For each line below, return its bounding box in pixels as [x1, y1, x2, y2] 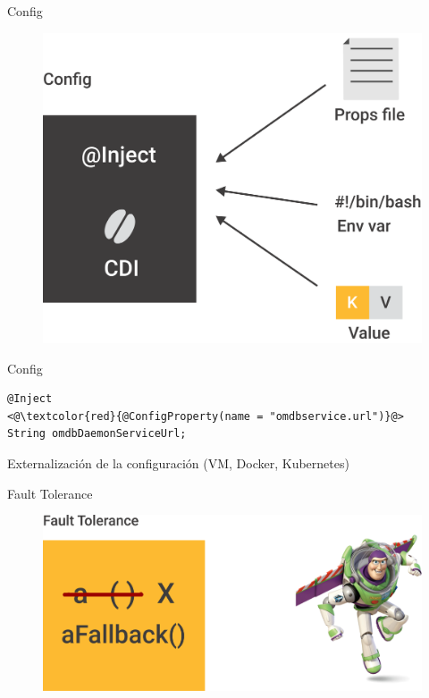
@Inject [7, 392, 53, 406]
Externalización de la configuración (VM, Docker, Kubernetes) [7, 453, 349, 472]
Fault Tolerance [7, 484, 93, 502]
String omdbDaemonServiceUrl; [7, 427, 187, 441]
